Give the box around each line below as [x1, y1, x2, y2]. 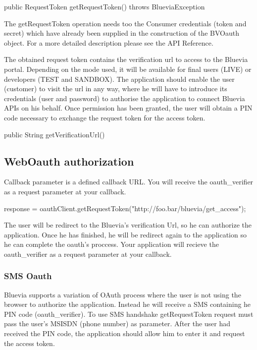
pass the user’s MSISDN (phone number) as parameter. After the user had [4, 318, 231, 329]
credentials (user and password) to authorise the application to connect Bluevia [4, 93, 245, 103]
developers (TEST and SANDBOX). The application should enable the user [4, 73, 235, 84]
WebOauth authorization [4, 153, 134, 169]
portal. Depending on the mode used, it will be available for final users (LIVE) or [4, 63, 252, 74]
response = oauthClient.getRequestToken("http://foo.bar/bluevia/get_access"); [4, 203, 246, 213]
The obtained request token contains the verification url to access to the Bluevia [4, 54, 248, 64]
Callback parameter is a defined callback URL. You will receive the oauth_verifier [4, 176, 254, 187]
